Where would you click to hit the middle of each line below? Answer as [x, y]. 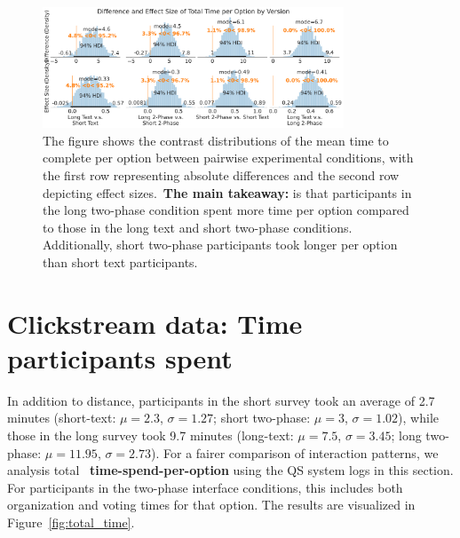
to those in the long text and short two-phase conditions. [198, 227]
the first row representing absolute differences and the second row [221, 174]
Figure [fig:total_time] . [71, 522]
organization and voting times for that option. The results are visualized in [211, 505]
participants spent [120, 357]
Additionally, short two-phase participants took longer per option [220, 245]
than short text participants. [120, 261]
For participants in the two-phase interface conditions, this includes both [205, 487]
